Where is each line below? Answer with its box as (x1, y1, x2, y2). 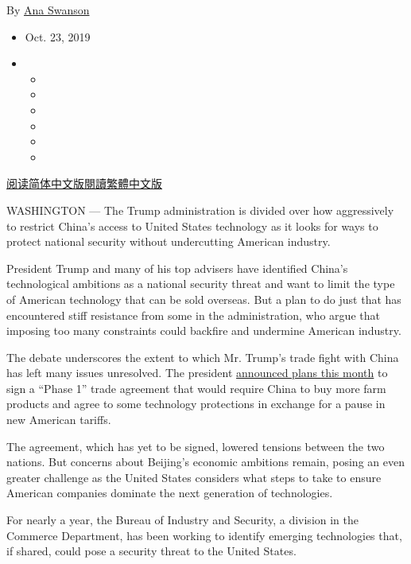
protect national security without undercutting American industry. (6, 233, 331, 250)
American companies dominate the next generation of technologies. (6, 484, 333, 501)
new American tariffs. (6, 411, 111, 428)
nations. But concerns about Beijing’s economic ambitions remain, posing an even (6, 453, 405, 470)
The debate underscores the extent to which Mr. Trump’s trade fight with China (6, 348, 399, 365)
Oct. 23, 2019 (25, 28, 91, 45)
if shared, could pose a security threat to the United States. (6, 543, 297, 559)
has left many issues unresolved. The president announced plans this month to (6, 364, 388, 381)
